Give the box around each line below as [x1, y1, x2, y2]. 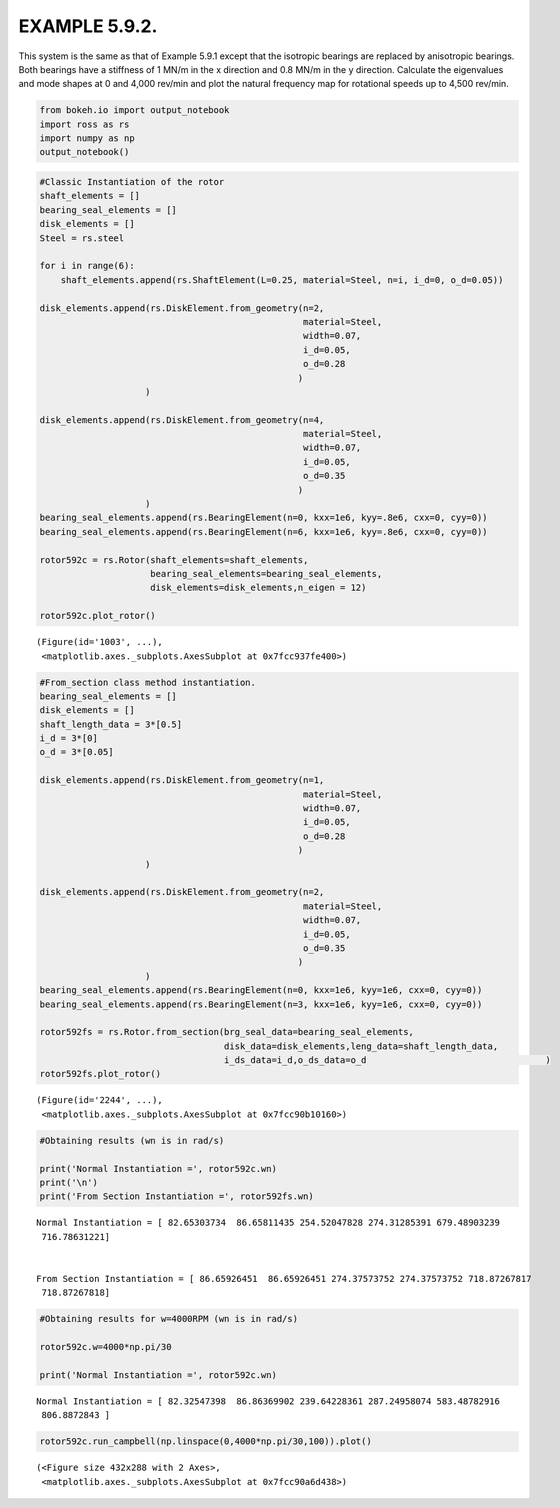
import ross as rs [39, 118, 130, 130]
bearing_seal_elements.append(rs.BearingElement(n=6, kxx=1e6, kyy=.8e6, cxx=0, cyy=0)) [39, 526, 489, 537]
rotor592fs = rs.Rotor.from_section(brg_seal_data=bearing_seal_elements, [39, 1026, 415, 1038]
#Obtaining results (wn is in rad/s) [39, 1135, 225, 1146]
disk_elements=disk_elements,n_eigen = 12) [150, 582, 367, 594]
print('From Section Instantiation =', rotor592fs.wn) [39, 1191, 314, 1202]
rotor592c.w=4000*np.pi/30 [39, 1341, 172, 1353]
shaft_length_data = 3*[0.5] [39, 718, 183, 730]
